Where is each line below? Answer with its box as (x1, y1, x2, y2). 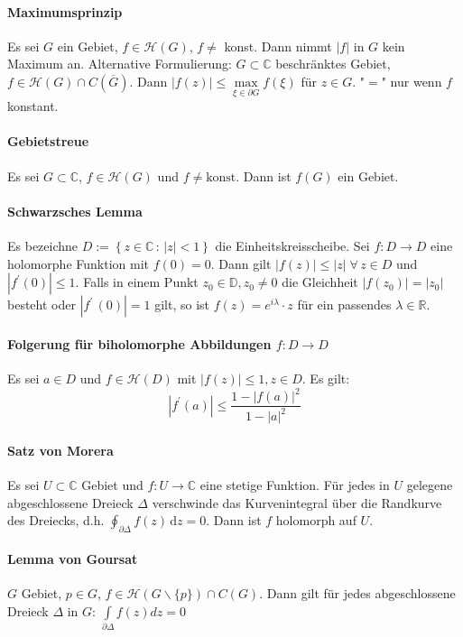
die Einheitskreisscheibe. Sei (215, 235, 370, 254)
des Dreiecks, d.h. (7, 511, 105, 530)
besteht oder (7, 295, 76, 314)
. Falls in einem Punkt (75, 272, 199, 291)
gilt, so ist (154, 295, 210, 314)
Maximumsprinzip (7, 2, 123, 21)
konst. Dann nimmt (224, 36, 332, 55)
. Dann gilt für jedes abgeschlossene (259, 584, 456, 603)
